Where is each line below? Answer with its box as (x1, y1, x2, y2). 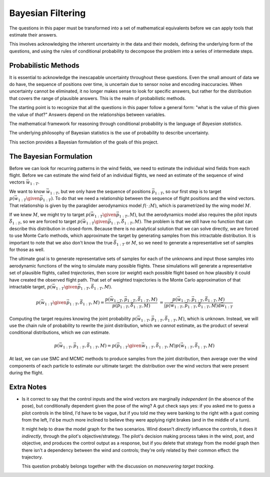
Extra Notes (9, 382, 47, 391)
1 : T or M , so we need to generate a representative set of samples (116, 239, 253, 247)
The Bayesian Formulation (9, 152, 92, 160)
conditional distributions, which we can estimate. (9, 329, 110, 335)
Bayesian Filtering (9, 7, 86, 18)
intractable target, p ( (9, 283, 52, 289)
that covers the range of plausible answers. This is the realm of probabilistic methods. (9, 95, 186, 101)
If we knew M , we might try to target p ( (9, 211, 91, 217)
